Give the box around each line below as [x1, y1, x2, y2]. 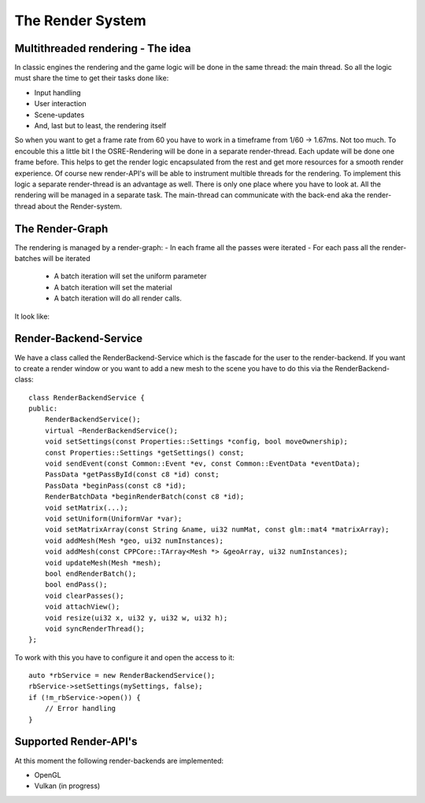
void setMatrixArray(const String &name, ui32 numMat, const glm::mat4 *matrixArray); [44, 525, 390, 534]
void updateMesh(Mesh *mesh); [44, 558, 161, 567]
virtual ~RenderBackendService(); [44, 425, 179, 435]
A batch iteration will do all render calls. [54, 293, 183, 303]
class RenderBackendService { [28, 393, 146, 402]
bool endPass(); [44, 580, 108, 589]
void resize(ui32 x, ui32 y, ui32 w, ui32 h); [44, 613, 228, 622]
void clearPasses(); [44, 591, 124, 600]
